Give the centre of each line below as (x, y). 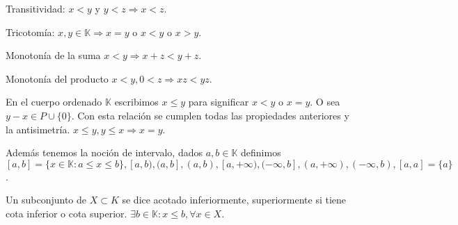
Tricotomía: (30, 32)
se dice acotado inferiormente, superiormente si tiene (234, 200)
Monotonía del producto (57, 78)
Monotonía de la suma (53, 55)
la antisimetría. (38, 129)
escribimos (136, 102)
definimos (261, 152)
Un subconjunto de (46, 200)
